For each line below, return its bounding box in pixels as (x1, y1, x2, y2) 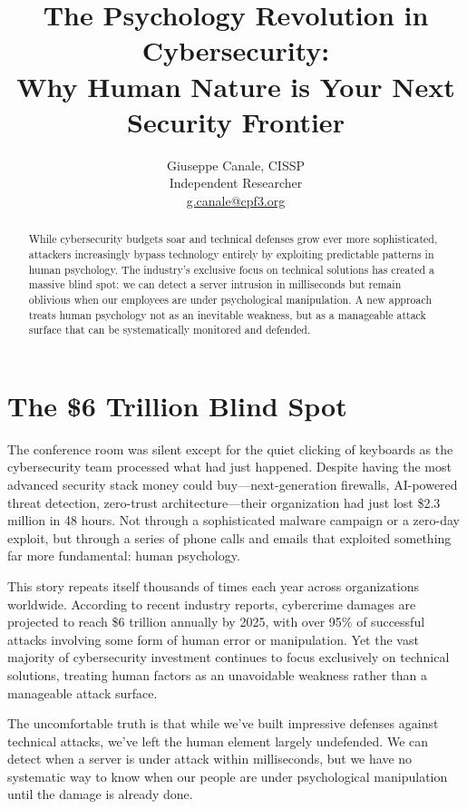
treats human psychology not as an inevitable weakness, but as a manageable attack (28, 307, 426, 322)
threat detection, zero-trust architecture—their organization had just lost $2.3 (7, 492, 441, 512)
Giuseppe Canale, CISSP (166, 155, 306, 174)
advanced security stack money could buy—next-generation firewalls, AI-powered (7, 474, 458, 493)
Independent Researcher (169, 173, 303, 192)
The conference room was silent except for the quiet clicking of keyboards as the (7, 439, 453, 458)
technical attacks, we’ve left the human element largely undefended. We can (7, 731, 429, 750)
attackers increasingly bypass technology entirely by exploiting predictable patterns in (28, 246, 434, 261)
